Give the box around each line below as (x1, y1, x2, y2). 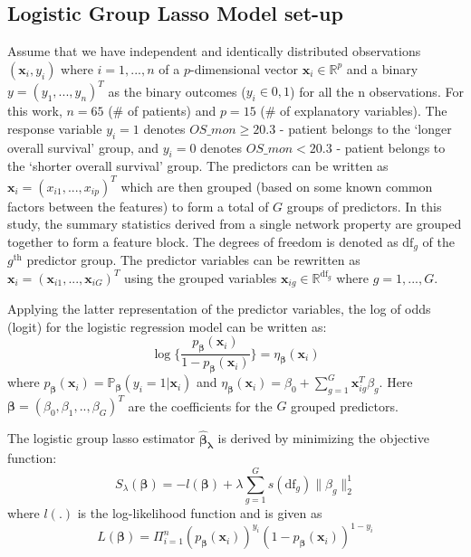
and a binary (346, 59, 418, 78)
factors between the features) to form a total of (7, 196, 269, 215)
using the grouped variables (124, 268, 277, 287)
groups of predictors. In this (286, 196, 442, 215)
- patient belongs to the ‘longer (279, 118, 452, 137)
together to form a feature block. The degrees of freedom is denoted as (7, 231, 399, 250)
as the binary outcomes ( (108, 81, 246, 100)
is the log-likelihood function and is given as (77, 504, 322, 523)
